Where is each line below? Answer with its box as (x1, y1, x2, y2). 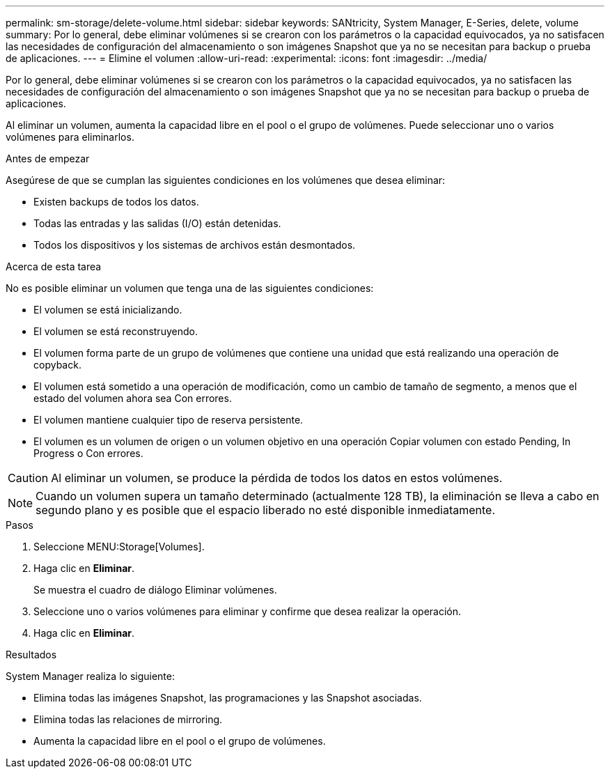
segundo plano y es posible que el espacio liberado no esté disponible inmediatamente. (36, 503, 496, 517)
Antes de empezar (6, 153, 90, 164)
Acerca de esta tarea (6, 261, 102, 272)
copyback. (33, 359, 81, 371)
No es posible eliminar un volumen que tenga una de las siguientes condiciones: (6, 282, 374, 294)
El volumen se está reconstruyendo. (33, 325, 198, 337)
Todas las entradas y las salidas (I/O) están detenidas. (33, 217, 281, 229)
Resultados (6, 649, 57, 660)
